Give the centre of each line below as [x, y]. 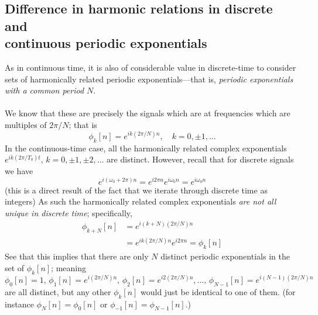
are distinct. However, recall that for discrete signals [200, 159]
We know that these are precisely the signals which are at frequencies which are [148, 113]
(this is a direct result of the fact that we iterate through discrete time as [136, 190]
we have [19, 171]
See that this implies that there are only [77, 256]
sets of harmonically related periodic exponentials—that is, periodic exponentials [149, 79]
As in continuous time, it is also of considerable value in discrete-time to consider [151, 67]
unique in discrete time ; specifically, [69, 212]
